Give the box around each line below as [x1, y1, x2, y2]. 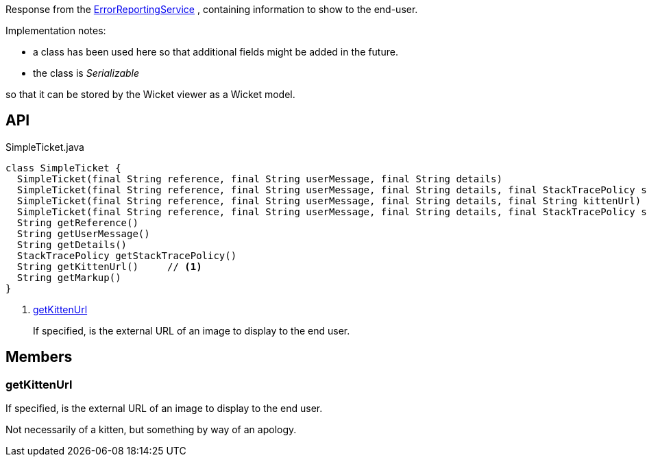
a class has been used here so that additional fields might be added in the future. [33, 46, 398, 58]
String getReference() [16, 217, 138, 228]
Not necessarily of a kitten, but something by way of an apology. [5, 424, 297, 436]
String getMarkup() [16, 271, 121, 283]
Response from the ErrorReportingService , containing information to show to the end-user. [5, 3, 418, 15]
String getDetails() [16, 239, 127, 250]
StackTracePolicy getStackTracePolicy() [16, 250, 237, 261]
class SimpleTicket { [5, 162, 121, 173]
